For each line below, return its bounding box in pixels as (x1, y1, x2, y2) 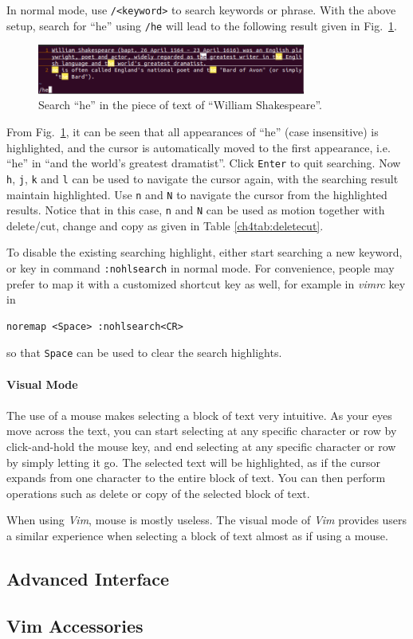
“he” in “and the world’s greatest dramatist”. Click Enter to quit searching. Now (6, 155, 401, 171)
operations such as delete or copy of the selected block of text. (6, 484, 310, 501)
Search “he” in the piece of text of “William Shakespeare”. (38, 96, 322, 113)
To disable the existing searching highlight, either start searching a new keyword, (6, 244, 403, 261)
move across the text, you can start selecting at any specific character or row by (6, 422, 397, 439)
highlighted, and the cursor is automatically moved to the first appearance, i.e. (6, 139, 391, 155)
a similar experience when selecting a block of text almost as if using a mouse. (6, 527, 388, 544)
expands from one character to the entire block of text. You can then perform (6, 469, 386, 486)
